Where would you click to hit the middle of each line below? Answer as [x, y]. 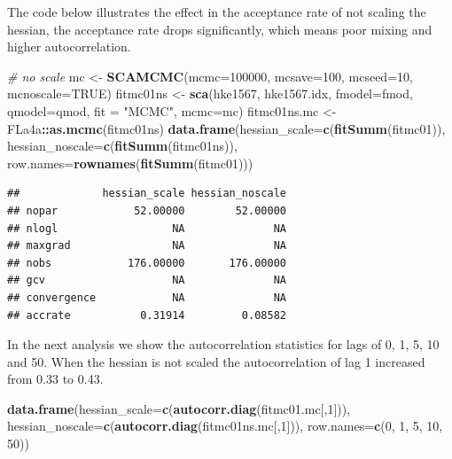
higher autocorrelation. [69, 47]
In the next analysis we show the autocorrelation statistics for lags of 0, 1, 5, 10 [223, 344]
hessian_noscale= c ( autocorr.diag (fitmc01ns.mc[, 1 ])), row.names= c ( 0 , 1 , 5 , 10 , [225, 426]
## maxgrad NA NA [147, 246]
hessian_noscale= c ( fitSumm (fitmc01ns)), [122, 146]
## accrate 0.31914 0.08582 [147, 315]
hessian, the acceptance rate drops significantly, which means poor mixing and [220, 29]
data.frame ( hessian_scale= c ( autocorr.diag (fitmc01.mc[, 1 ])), [179, 408]
